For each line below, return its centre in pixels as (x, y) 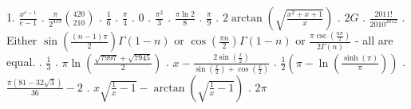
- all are (374, 40)
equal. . (24, 62)
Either (22, 40)
